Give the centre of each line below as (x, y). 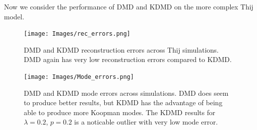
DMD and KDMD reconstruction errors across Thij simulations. (121, 49)
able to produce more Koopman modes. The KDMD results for (120, 112)
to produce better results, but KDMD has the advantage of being (123, 102)
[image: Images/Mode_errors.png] (79, 77)
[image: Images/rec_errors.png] (77, 34)
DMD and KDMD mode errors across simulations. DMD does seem (126, 93)
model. (14, 16)
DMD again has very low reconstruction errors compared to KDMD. (128, 59)
